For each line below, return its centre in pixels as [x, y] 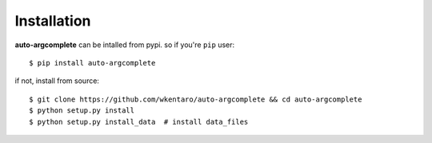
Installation [53, 21]
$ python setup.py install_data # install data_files [139, 121]
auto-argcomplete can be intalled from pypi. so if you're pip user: [125, 45]
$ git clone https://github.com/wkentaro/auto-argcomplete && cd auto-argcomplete [196, 99]
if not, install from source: [57, 81]
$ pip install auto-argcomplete [92, 63]
